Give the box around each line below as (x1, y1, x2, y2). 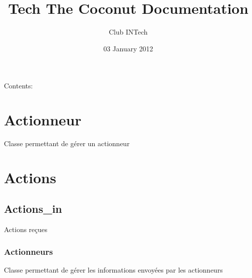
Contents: (4, 80, 33, 91)
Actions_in (4, 201, 62, 216)
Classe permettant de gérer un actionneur (4, 138, 130, 149)
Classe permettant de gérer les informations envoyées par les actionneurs (4, 265, 223, 275)
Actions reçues (4, 224, 48, 235)
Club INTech (108, 27, 148, 37)
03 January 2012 (103, 43, 153, 53)
